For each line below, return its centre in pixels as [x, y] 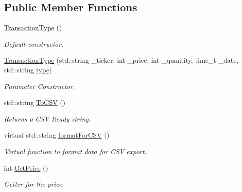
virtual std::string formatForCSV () [57, 135]
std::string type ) [28, 69]
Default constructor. [34, 44]
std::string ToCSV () [35, 102]
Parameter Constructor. [40, 86]
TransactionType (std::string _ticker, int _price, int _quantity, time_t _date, [121, 60]
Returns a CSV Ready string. [47, 118]
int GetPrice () [26, 167]
